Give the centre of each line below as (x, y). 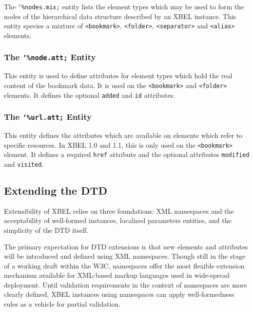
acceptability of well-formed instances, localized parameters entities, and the (118, 220)
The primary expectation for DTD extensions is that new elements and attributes (126, 246)
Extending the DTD (56, 190)
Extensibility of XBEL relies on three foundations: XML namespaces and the (119, 211)
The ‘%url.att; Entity (48, 117)
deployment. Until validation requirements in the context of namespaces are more (126, 284)
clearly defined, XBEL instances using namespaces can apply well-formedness (119, 294)
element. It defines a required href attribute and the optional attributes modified (127, 154)
